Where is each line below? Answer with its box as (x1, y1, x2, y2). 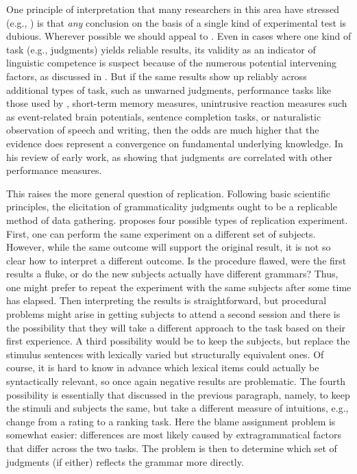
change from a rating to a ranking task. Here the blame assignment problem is (6, 414, 336, 428)
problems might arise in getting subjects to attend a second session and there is (6, 307, 341, 321)
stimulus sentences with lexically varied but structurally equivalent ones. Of (6, 347, 324, 361)
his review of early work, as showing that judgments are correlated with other (6, 149, 332, 164)
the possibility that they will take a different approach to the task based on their (6, 320, 346, 334)
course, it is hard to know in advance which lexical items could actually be (6, 360, 319, 375)
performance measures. (6, 163, 102, 177)
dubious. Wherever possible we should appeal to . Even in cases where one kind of (6, 29, 352, 43)
